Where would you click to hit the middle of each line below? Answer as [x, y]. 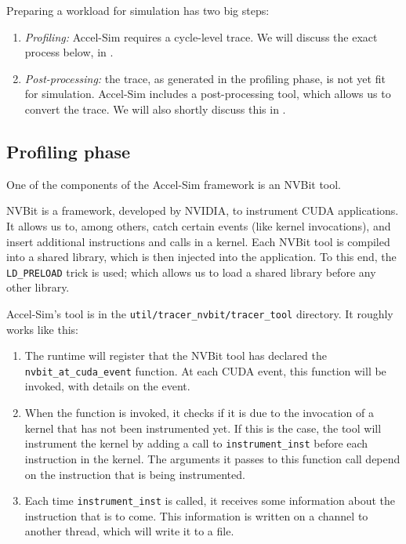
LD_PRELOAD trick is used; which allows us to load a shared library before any [191, 272]
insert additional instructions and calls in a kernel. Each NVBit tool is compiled [198, 241]
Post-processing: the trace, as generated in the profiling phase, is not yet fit [205, 78]
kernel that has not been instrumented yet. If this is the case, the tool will [203, 428]
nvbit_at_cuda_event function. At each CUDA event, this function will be [205, 370]
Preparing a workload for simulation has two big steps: [138, 10]
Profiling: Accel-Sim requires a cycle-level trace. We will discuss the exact [201, 36]
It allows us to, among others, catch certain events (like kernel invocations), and [199, 225]
